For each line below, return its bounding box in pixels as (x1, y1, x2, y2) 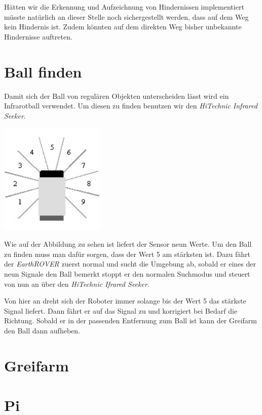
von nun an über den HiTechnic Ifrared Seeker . (4, 278, 149, 289)
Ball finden (4, 61, 82, 82)
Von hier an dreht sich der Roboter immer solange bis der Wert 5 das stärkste (4, 295, 246, 306)
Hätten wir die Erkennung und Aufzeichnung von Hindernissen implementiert (4, 2, 244, 12)
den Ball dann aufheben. (4, 325, 80, 335)
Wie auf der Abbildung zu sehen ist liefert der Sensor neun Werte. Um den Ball (4, 239, 252, 249)
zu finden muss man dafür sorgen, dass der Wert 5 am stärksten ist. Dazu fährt (4, 248, 250, 259)
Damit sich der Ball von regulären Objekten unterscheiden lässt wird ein (4, 90, 229, 101)
